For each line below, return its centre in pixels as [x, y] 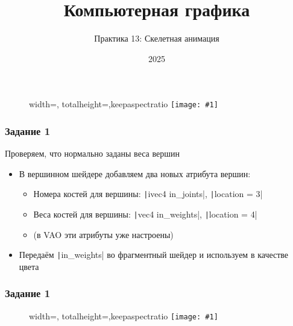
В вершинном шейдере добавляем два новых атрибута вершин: [135, 173]
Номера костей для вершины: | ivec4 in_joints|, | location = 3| [148, 194]
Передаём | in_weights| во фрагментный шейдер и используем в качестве [154, 255]
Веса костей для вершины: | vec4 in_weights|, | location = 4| [145, 214]
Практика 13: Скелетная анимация [157, 38]
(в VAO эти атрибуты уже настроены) [103, 234]
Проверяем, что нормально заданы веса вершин [92, 153]
